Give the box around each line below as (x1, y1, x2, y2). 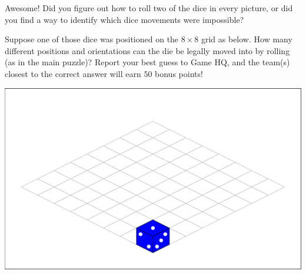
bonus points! (155, 67, 203, 79)
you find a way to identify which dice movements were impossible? (5, 13, 244, 25)
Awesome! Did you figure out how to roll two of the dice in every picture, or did (5, 2, 293, 14)
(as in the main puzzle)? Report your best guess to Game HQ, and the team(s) (5, 56, 290, 68)
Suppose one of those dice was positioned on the (5, 33, 179, 45)
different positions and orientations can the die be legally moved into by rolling (5, 44, 290, 56)
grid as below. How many (201, 33, 292, 45)
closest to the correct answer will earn (5, 67, 141, 79)
